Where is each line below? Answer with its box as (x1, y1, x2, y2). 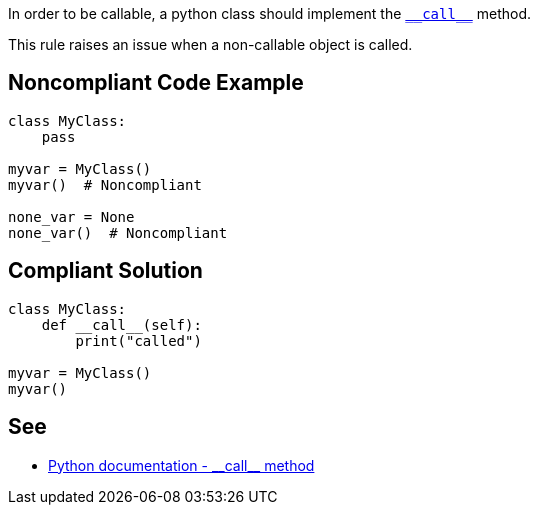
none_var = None (8, 208, 135, 225)
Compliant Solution (8, 258, 203, 284)
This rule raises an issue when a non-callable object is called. (8, 36, 413, 53)
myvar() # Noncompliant (8, 176, 202, 193)
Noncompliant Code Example (8, 70, 304, 96)
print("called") (75, 332, 202, 349)
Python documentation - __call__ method (48, 456, 315, 474)
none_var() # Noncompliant (8, 224, 228, 241)
